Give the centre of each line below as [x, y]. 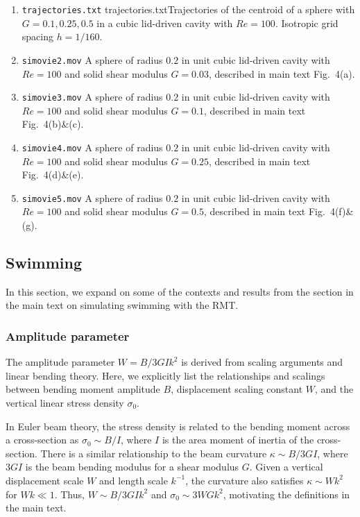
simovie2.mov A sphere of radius [92, 59]
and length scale [134, 480]
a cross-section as [42, 440]
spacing [37, 36]
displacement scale [45, 480]
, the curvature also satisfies [245, 480]
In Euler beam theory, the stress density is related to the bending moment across [178, 426]
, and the [334, 389]
